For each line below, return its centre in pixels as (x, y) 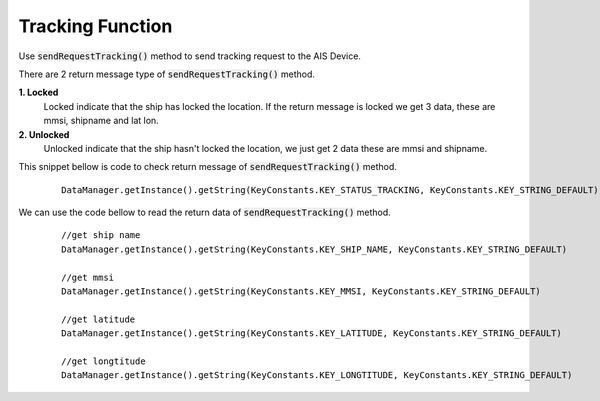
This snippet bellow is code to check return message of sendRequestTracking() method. (207, 167)
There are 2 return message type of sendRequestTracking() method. (166, 74)
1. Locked (38, 92)
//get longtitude (103, 361)
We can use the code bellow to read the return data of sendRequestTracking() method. (205, 212)
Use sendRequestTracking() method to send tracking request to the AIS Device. (190, 56)
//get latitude (98, 319)
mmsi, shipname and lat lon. (101, 121)
